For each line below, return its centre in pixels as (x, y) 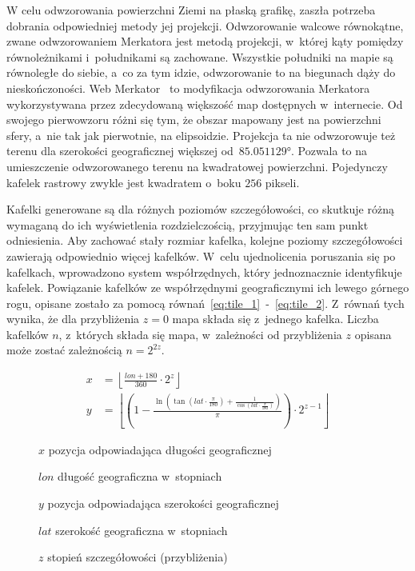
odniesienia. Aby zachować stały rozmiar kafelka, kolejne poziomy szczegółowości (205, 240)
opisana (373, 334)
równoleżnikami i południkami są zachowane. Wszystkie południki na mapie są (200, 56)
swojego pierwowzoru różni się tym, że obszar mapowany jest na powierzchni (194, 120)
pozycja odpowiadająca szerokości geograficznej (163, 503)
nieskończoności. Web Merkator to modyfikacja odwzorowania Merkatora (188, 88)
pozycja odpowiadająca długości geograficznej (160, 449)
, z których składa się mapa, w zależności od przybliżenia (200, 334)
